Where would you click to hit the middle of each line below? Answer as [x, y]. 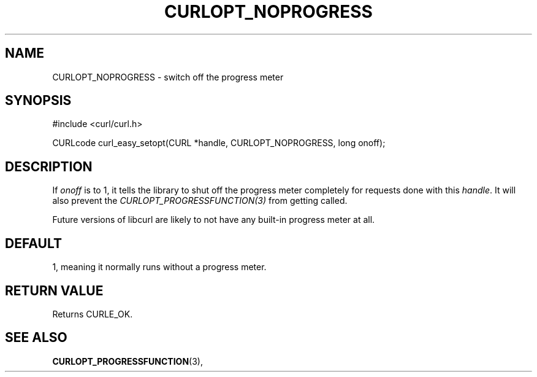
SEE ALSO [36, 338]
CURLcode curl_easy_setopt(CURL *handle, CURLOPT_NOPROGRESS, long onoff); [219, 143]
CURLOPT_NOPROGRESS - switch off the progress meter [168, 77]
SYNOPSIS [38, 101]
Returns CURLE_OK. [93, 314]
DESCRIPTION [49, 166]
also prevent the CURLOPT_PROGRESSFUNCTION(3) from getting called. [200, 201]
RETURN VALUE [54, 290]
